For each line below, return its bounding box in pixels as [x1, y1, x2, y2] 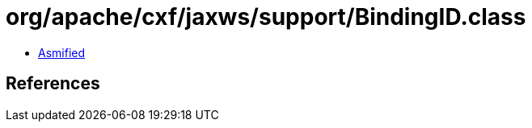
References [6, 73, 100, 94]
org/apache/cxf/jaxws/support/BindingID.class [6, 3, 526, 31]
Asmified [38, 45, 86, 60]
